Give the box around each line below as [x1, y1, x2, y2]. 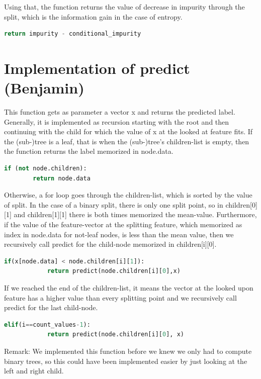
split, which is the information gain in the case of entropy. [4, 11, 183, 22]
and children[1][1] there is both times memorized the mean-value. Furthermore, [14, 209, 257, 220]
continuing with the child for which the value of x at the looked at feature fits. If [4, 126, 253, 137]
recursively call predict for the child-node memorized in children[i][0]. [4, 239, 217, 249]
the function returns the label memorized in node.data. [4, 146, 173, 156]
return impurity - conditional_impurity [4, 30, 141, 38]
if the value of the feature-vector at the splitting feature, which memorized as [4, 219, 242, 230]
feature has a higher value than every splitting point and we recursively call [4, 292, 237, 303]
